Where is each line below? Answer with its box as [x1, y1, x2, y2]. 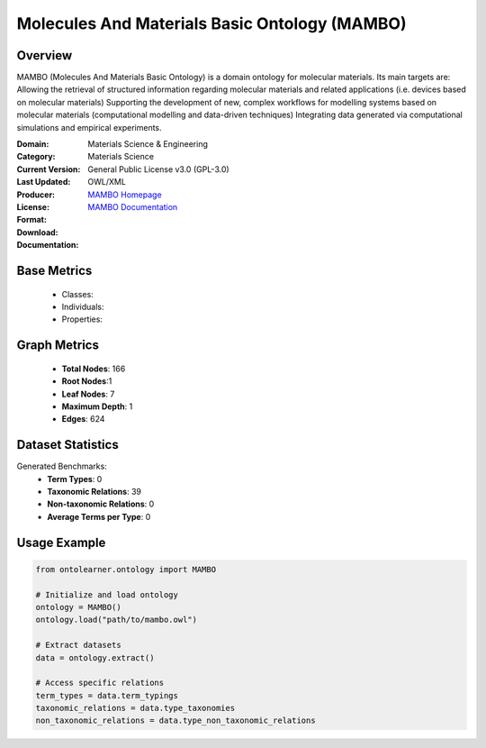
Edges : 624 [61, 414, 105, 424]
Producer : [16, 189, 56, 200]
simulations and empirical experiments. [16, 122, 162, 132]
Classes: [61, 288, 94, 299]
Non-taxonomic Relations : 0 [47, 498, 155, 509]
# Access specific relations [35, 678, 165, 689]
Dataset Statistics [16, 437, 119, 452]
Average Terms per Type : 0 [47, 511, 151, 522]
